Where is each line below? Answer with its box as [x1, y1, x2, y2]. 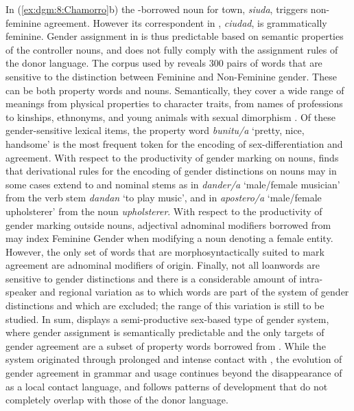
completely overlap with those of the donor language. [5, 392, 228, 407]
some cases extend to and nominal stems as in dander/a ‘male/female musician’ [5, 177, 340, 191]
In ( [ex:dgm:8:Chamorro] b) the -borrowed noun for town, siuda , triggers [5, 2, 308, 16]
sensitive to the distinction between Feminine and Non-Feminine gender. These [5, 69, 337, 83]
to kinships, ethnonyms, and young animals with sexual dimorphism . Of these [5, 109, 335, 124]
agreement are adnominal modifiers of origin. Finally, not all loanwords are [5, 258, 320, 272]
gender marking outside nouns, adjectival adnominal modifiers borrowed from [5, 217, 331, 232]
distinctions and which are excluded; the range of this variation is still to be [5, 298, 324, 313]
